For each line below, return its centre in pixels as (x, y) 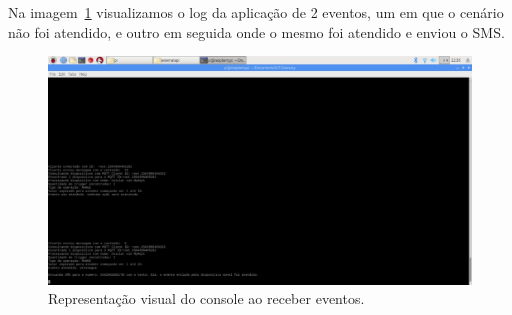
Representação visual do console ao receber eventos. (206, 298)
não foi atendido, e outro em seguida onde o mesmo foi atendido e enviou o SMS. (256, 31)
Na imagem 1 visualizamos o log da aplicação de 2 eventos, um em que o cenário (256, 12)
